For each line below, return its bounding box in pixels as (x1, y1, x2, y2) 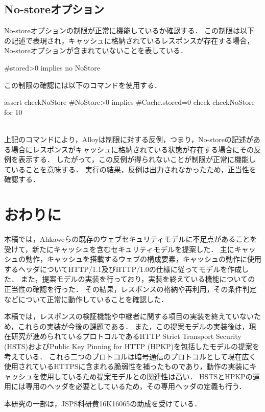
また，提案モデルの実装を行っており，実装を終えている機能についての (20, 273, 255, 284)
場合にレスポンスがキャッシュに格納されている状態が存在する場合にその (11, 144, 254, 154)
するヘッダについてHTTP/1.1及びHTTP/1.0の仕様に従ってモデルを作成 (4, 263, 242, 274)
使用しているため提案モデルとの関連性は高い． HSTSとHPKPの (39, 371, 253, 381)
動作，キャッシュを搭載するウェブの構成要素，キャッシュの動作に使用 (25, 254, 261, 264)
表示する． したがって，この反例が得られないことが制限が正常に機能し (18, 154, 256, 165)
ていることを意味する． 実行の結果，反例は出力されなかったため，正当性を (4, 164, 256, 174)
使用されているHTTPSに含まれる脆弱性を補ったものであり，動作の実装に (4, 361, 250, 372)
